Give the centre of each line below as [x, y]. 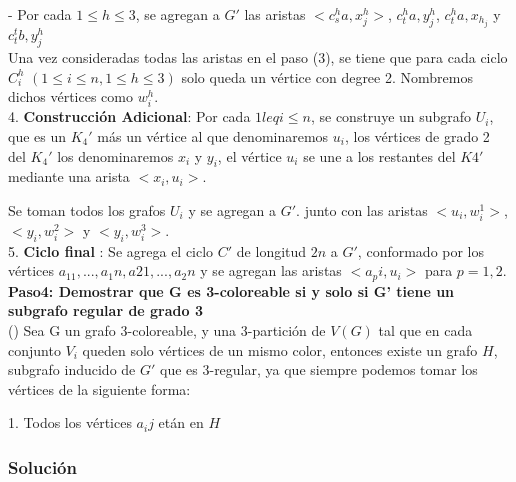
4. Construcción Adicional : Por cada [129, 116]
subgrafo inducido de [72, 369]
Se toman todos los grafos [87, 209]
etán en [181, 422]
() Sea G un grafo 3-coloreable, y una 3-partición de [167, 330]
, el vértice [249, 155]
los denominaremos [115, 155]
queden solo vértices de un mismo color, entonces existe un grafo [280, 349]
